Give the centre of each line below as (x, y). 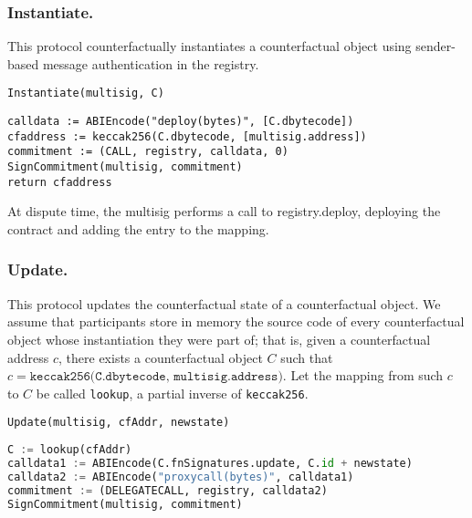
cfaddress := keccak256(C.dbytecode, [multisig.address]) (187, 136)
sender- (435, 46)
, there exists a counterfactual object (161, 357)
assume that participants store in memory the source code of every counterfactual (236, 321)
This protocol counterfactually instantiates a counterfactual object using (210, 46)
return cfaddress (60, 182)
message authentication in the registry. (151, 63)
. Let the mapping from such (363, 375)
